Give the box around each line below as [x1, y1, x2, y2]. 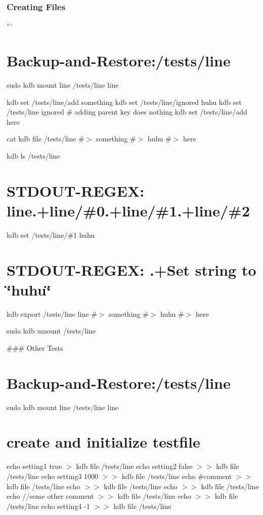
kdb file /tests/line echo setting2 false [76, 461, 193, 471]
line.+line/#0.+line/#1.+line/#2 [7, 200, 250, 220]
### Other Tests [7, 342, 63, 353]
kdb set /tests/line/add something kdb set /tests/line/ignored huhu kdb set [7, 96, 242, 107]
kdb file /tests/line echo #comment [121, 470, 232, 481]
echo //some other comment [7, 491, 94, 501]
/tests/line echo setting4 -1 [7, 500, 90, 511]
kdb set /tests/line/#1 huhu [7, 229, 95, 240]
